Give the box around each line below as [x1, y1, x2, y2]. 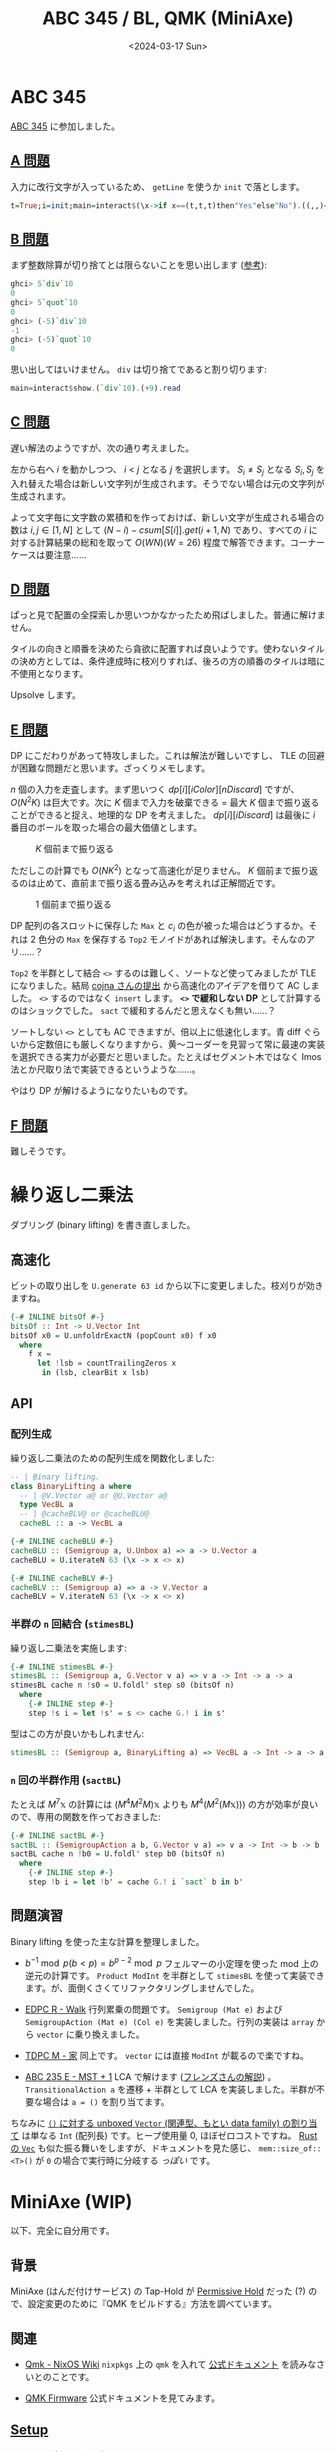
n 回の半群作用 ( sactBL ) [10, 1773, 122, 1787]
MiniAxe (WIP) [10, 2190, 133, 2213]
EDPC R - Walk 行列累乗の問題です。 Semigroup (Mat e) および [24, 2003, 283, 2016]
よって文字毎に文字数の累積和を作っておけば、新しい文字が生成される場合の [10, 511, 325, 523]
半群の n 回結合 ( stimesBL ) [10, 1617, 135, 1631]
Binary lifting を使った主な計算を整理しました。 [10, 1935, 205, 1947]
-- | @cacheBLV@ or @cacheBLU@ [19, 1509, 150, 1519]
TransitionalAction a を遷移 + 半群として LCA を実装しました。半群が [24, 2083, 317, 2096]
